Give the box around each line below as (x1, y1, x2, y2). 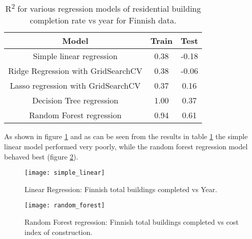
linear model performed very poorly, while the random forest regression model (4, 141, 248, 151)
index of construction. (24, 226, 93, 237)
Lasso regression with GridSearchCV (10, 79, 141, 92)
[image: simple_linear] (24, 169, 105, 177)
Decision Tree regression (32, 94, 118, 107)
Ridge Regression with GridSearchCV (8, 65, 143, 77)
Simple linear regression (33, 50, 118, 62)
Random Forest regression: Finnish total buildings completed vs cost (24, 217, 239, 227)
